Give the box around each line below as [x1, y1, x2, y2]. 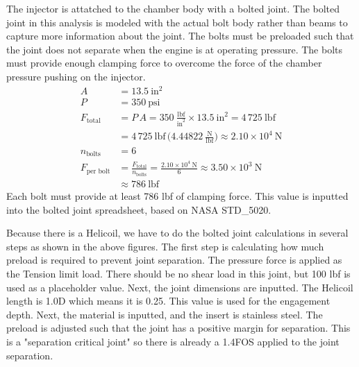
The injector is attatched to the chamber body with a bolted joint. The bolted [6, 1, 340, 15]
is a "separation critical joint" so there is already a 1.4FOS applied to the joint [6, 334, 340, 348]
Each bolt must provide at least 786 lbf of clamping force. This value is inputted [6, 189, 349, 203]
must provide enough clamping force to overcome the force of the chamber [6, 56, 322, 70]
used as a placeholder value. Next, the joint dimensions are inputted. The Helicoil [6, 280, 353, 294]
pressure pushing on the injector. [6, 69, 146, 83]
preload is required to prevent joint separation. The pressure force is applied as [6, 253, 342, 267]
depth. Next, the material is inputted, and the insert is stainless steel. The [6, 307, 323, 321]
